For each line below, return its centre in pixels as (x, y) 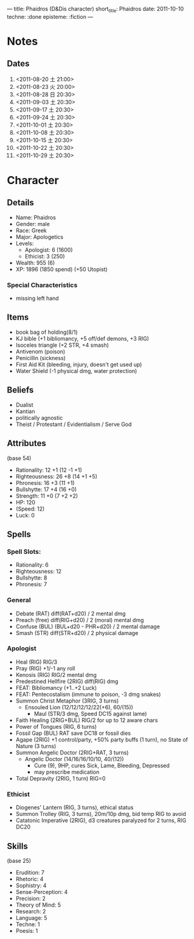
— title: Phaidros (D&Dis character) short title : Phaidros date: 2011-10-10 (95, 10)
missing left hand (37, 299)
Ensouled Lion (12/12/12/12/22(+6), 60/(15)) (79, 707)
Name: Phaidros (36, 217)
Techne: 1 (28, 924)
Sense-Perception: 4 (42, 891)
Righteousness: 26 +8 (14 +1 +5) (57, 476)
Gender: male (33, 224)
